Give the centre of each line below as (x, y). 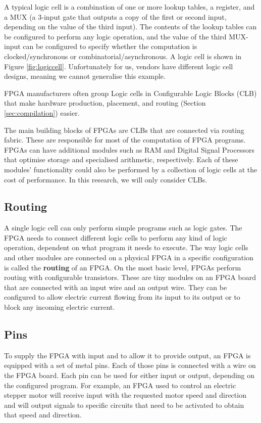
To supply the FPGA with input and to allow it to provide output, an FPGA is (127, 355)
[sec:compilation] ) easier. (42, 112)
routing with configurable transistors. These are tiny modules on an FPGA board (130, 277)
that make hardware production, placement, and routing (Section (105, 103)
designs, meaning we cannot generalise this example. (85, 76)
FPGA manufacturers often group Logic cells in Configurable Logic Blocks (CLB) (130, 93)
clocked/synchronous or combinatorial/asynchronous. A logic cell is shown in (123, 56)
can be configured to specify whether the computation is (110, 46)
